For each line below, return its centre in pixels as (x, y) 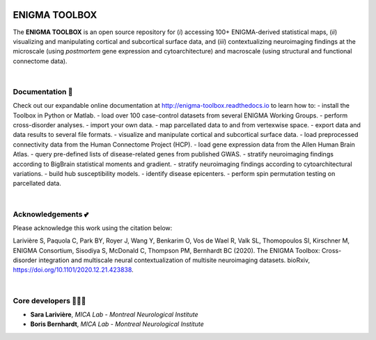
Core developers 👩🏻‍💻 (49, 300)
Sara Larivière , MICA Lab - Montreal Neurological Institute (114, 314)
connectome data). (40, 61)
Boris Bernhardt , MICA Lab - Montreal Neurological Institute (117, 324)
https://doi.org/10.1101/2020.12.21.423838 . (73, 270)
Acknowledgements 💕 (51, 214)
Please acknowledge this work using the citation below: (93, 228)
